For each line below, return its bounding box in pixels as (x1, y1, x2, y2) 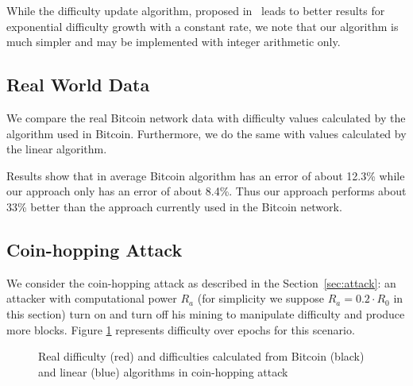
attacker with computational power (6, 290, 177, 307)
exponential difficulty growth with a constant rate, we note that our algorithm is (6, 17, 399, 34)
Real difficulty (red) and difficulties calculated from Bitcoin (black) (38, 348, 365, 365)
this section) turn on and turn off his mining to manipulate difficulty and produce (6, 305, 405, 322)
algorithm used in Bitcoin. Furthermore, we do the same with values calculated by (6, 125, 407, 141)
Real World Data (6, 72, 150, 97)
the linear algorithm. (6, 141, 107, 157)
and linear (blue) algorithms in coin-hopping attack (38, 363, 288, 380)
